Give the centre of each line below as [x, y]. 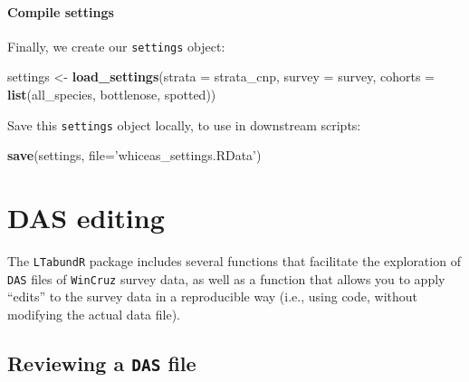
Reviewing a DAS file [102, 363]
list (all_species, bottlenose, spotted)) [112, 95]
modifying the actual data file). [94, 314]
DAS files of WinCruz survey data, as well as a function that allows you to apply [226, 278]
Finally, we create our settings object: [116, 46]
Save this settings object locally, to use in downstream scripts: [184, 124]
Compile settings [61, 11]
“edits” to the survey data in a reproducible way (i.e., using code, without [213, 296]
